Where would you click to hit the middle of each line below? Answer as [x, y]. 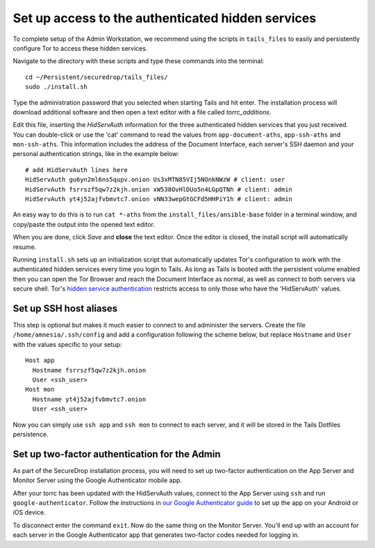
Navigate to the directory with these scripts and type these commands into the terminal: [139, 61]
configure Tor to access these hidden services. [80, 48]
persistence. [31, 434]
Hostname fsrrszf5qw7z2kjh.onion [89, 370]
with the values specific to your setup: [67, 344]
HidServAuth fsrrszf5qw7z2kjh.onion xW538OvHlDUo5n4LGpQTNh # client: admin [159, 189]
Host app [40, 360]
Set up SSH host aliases [65, 308]
